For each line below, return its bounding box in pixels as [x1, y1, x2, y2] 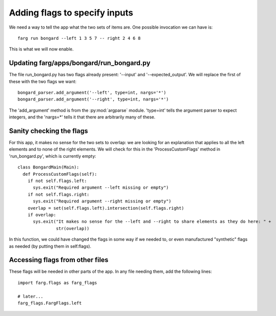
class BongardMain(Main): [17, 165, 80, 170]
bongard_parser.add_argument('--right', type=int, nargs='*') [17, 97, 169, 102]
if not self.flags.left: [27, 178, 87, 184]
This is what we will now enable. [9, 46, 74, 52]
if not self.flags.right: [27, 192, 90, 197]
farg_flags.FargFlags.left [17, 300, 82, 306]
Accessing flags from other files [9, 256, 109, 264]
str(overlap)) [56, 226, 90, 231]
